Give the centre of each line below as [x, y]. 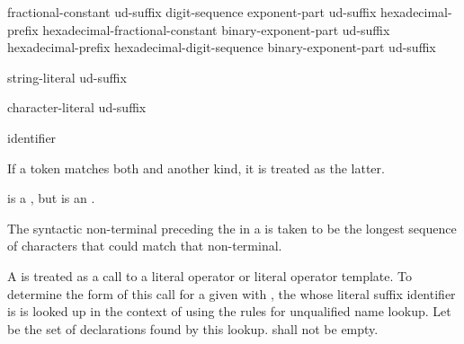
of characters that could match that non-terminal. [145, 246]
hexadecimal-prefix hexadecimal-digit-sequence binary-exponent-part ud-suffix [222, 47]
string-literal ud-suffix [67, 77]
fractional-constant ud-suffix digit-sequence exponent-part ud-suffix [192, 12]
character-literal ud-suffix [77, 107]
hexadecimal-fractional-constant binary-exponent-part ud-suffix [216, 29]
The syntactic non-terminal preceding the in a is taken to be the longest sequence [232, 228]
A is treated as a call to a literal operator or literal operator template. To [210, 275]
